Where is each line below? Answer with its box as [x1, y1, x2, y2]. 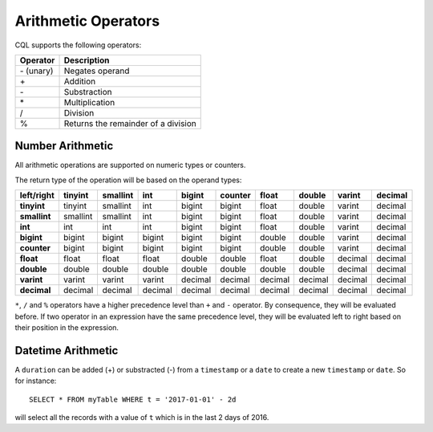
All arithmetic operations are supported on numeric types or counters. [14, 161, 246, 170]
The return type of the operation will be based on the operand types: [14, 175, 242, 185]
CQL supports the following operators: [14, 40, 142, 50]
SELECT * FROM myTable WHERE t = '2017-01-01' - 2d [29, 394, 237, 404]
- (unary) [19, 65, 54, 76]
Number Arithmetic [14, 139, 114, 153]
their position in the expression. [14, 323, 119, 332]
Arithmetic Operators [14, 12, 160, 30]
